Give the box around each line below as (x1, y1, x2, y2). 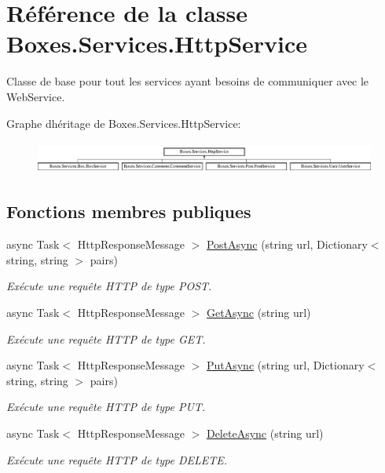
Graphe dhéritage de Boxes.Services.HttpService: (6, 115, 241, 131)
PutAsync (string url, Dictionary (206, 357, 365, 373)
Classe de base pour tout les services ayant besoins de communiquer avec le (6, 73, 369, 89)
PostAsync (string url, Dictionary (206, 236, 368, 253)
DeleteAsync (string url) (206, 425, 324, 442)
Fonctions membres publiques (6, 199, 251, 224)
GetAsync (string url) (206, 304, 311, 321)
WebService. (6, 88, 65, 104)
